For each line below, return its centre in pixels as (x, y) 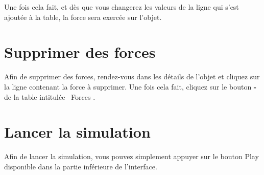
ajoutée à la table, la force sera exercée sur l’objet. (83, 17)
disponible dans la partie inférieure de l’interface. (81, 166)
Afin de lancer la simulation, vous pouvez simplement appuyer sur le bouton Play (131, 156)
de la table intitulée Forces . (50, 96)
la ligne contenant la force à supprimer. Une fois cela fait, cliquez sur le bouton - (130, 86)
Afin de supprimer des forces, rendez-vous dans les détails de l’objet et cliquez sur (132, 76)
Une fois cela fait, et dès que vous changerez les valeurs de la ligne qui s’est (122, 7)
